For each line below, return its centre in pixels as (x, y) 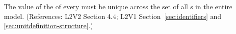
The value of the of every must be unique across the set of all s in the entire (118, 6)
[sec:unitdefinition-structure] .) (49, 25)
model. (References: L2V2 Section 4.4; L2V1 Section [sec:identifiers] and (113, 16)
